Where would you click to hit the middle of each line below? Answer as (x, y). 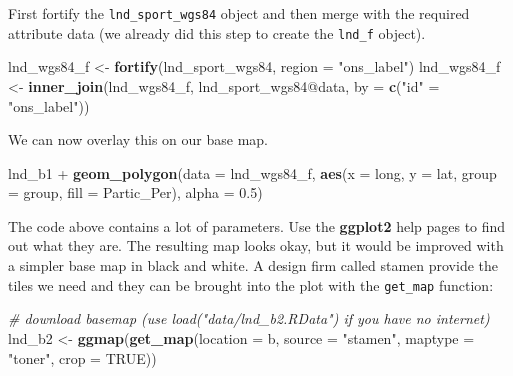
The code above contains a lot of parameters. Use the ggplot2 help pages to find (257, 225)
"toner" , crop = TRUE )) (82, 357)
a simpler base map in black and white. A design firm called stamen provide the (253, 265)
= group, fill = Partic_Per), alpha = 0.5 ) (135, 192)
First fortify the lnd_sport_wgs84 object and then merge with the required (239, 13)
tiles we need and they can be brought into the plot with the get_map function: (251, 284)
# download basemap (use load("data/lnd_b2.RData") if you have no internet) (249, 318)
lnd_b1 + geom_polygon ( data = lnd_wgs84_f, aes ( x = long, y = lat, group (252, 172)
